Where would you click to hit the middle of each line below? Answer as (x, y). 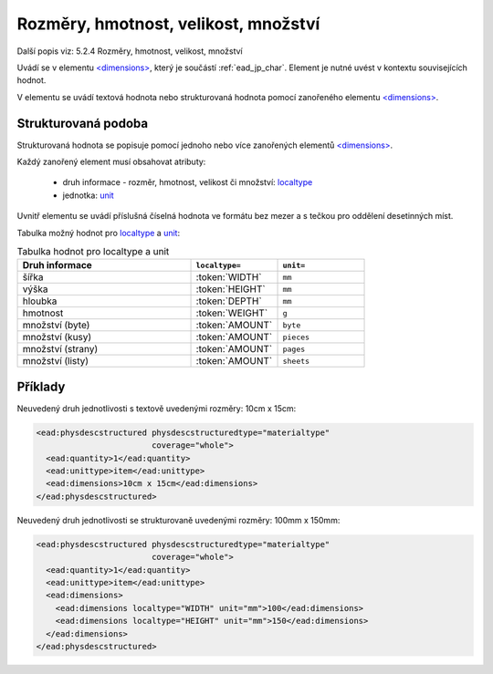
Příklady (41, 386)
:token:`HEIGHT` (231, 289)
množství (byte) (56, 326)
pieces (296, 337)
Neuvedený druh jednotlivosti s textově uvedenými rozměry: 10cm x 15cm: (157, 408)
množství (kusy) (57, 337)
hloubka (40, 301)
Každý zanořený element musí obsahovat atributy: (111, 162)
